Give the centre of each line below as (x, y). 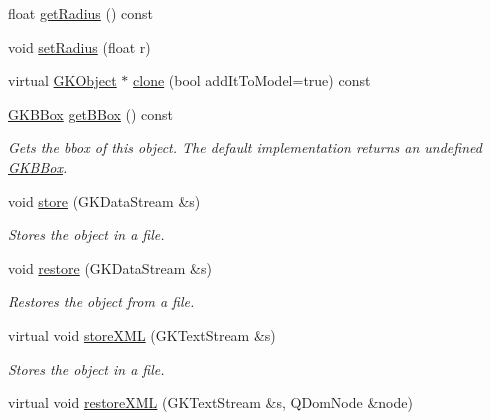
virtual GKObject (62, 80)
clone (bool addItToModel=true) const (252, 80)
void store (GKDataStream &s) (104, 200)
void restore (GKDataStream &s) (110, 267)
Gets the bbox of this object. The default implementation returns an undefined (245, 147)
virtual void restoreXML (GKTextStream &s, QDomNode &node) (210, 402)
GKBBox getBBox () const (91, 113)
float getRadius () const (81, 13)
